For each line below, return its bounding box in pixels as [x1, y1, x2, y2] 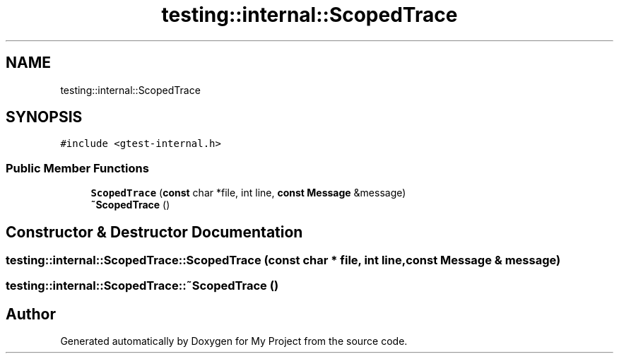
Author [6, 305, 56, 323]
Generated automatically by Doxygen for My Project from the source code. [60, 335, 408, 348]
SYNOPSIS [6, 108, 83, 126]
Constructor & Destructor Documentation [6, 223, 303, 241]
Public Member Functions [6, 160, 149, 175]
